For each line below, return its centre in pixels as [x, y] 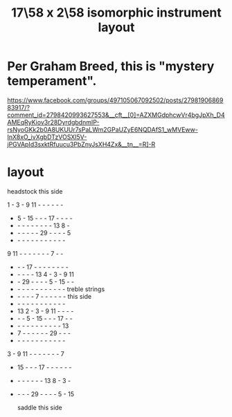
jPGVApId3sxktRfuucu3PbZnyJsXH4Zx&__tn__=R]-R [81, 144]
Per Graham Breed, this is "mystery [111, 66]
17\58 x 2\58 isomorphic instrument [116, 13]
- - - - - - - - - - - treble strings [61, 289]
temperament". [52, 81]
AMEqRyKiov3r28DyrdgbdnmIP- [53, 122]
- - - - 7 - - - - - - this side [54, 296]
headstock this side [35, 191]
